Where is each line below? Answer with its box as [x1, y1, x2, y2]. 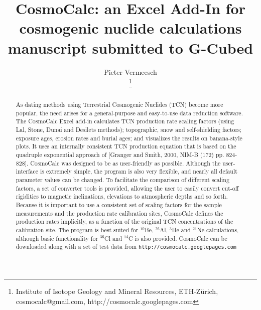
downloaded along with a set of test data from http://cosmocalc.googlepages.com [16, 242, 236, 251]
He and [172, 225, 191, 234]
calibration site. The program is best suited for [16, 225, 139, 234]
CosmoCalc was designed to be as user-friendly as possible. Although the [30, 159, 221, 167]
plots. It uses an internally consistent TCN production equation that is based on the [16, 142, 236, 150]
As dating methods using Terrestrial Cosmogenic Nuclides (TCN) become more [16, 100, 223, 109]
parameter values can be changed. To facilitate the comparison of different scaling [16, 176, 229, 184]
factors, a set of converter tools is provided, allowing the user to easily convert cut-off [16, 184, 239, 192]
